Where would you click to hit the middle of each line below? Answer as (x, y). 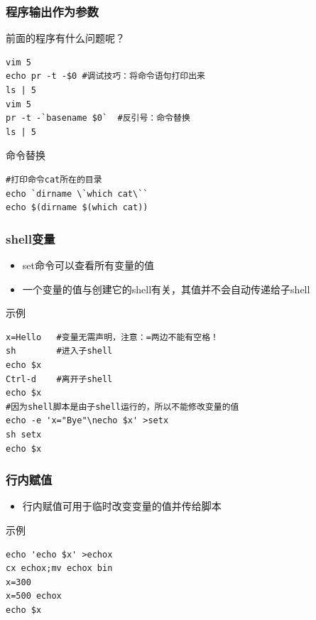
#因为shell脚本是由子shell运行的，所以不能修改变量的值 (122, 407)
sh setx (24, 434)
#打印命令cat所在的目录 (54, 179)
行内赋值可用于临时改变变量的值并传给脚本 (122, 506)
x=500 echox (34, 596)
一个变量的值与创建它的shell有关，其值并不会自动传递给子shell (166, 289)
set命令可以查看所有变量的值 (88, 265)
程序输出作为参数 (52, 11)
